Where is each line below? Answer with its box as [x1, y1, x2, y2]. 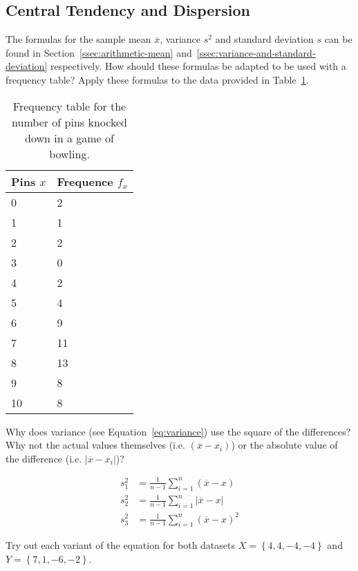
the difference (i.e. [6, 451, 82, 465]
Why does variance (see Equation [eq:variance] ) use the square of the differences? [6, 424, 351, 438]
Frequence [57, 173, 113, 189]
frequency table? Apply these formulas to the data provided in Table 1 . [6, 72, 309, 86]
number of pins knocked [12, 113, 127, 130]
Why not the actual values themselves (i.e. [6, 438, 185, 452]
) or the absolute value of [231, 438, 338, 452]
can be [324, 32, 352, 46]
